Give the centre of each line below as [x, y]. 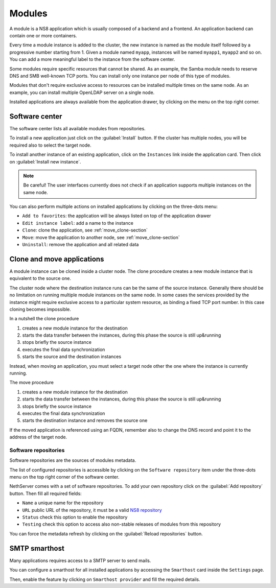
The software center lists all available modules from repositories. [77, 128]
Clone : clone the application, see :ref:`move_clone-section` [85, 230]
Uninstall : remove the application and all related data [80, 245]
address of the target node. [38, 437]
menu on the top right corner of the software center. [64, 477]
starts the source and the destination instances [72, 357]
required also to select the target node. [50, 145]
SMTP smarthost [37, 548]
